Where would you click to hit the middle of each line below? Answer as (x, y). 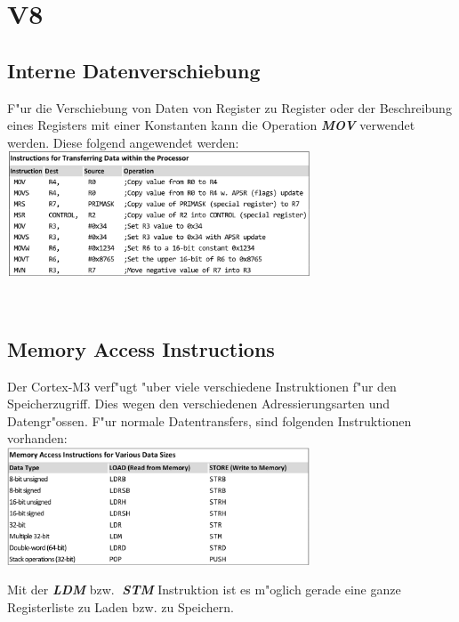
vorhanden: (37, 438)
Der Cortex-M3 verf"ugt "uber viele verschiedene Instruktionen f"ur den (202, 386)
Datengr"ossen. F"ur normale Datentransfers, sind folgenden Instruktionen (209, 420)
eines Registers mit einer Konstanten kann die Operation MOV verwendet (211, 125)
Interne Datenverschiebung (134, 70)
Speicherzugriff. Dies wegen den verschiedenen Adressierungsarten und (199, 404)
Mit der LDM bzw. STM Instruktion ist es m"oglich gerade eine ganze (204, 590)
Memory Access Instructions (141, 348)
